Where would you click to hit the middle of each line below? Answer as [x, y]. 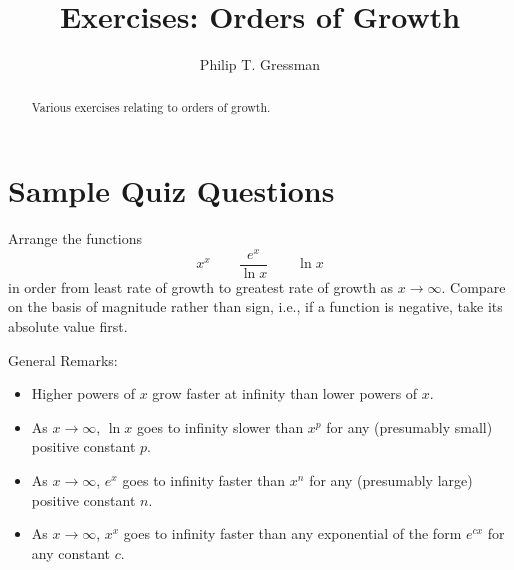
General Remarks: [63, 359]
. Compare [473, 286]
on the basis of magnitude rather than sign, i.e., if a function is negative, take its [255, 306]
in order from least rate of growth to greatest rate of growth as [201, 286]
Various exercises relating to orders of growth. [151, 106]
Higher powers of [83, 393]
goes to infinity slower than [220, 426]
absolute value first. [68, 326]
